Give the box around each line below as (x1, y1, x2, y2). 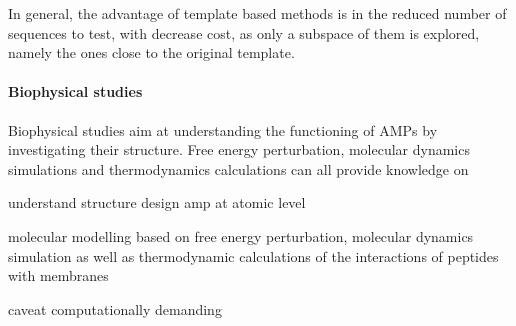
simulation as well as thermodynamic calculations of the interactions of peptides (8, 245, 499, 266)
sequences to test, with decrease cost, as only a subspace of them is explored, (8, 22, 480, 43)
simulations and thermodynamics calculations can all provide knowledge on (8, 158, 469, 179)
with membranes (8, 265, 109, 286)
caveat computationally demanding (8, 298, 222, 319)
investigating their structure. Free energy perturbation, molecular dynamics (8, 139, 470, 160)
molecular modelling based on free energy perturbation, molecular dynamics (8, 225, 474, 246)
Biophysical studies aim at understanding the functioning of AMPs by (8, 119, 438, 140)
